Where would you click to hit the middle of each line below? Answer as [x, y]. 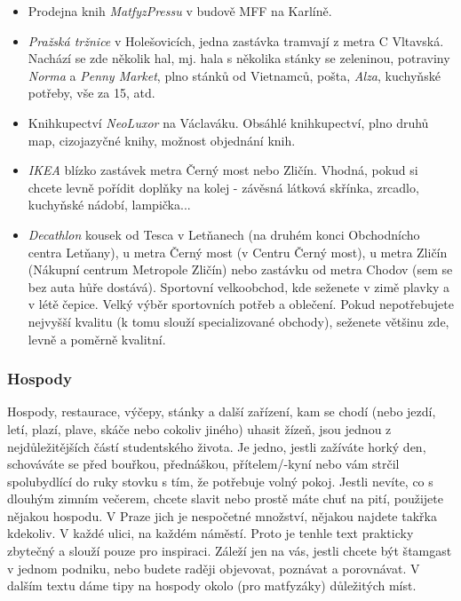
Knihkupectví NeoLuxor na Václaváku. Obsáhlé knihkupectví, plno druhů [228, 122]
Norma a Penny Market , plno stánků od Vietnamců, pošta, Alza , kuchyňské [234, 75]
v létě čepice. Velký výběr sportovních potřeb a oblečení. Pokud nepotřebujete [241, 304]
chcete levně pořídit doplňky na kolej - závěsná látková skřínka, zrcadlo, [223, 187]
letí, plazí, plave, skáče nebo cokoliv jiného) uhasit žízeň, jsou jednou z [199, 428]
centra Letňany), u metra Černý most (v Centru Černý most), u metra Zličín [238, 252]
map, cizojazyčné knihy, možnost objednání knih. [162, 140]
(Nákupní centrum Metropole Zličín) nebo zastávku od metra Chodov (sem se [240, 269]
